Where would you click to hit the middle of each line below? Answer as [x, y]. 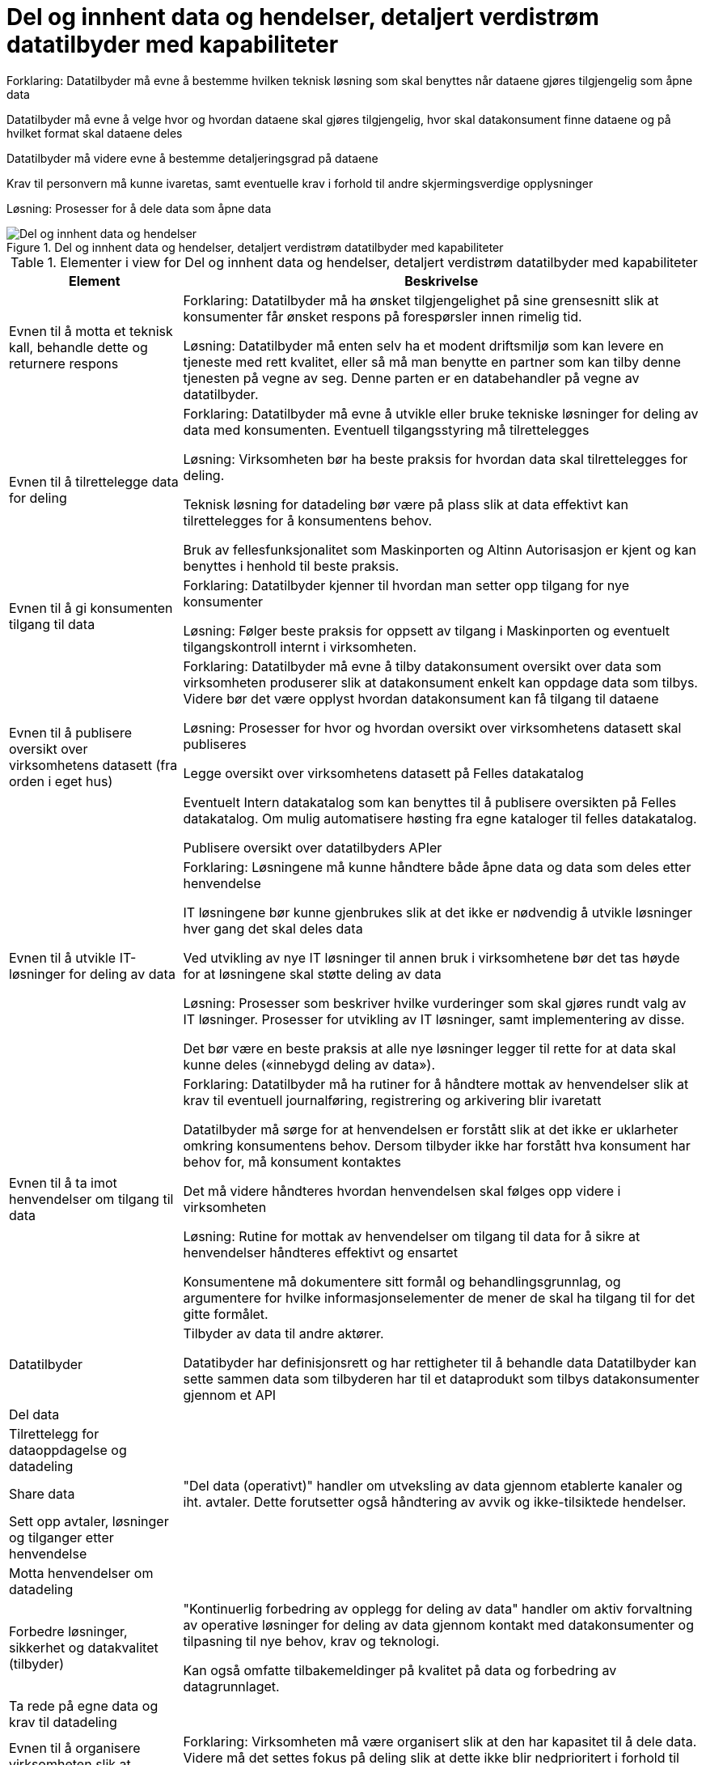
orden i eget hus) [61, 781]
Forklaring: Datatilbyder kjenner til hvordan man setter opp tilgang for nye [406, 585]
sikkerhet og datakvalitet [84, 1647]
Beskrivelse [442, 281]
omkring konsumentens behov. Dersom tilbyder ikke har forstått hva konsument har [437, 1145]
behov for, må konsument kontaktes [292, 1161]
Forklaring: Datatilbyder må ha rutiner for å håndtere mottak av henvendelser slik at [436, 1084]
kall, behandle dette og [78, 347]
